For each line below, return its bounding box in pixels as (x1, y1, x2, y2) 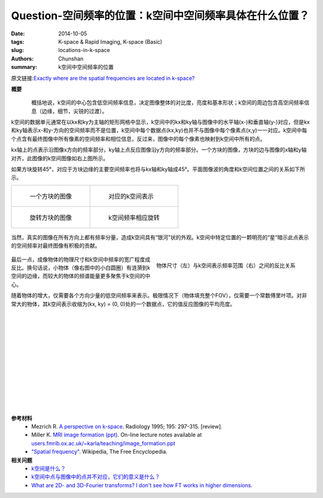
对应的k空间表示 (108, 192, 154, 200)
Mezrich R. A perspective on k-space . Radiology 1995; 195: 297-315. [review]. (31, 423, 223, 430)
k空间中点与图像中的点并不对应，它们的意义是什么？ (31, 473, 160, 481)
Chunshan (58, 55, 84, 62)
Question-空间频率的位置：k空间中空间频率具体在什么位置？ (11, 9, 310, 22)
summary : (11, 64, 38, 71)
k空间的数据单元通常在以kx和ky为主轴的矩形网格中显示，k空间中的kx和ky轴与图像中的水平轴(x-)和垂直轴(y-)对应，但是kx (11, 119, 310, 126)
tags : (11, 38, 25, 45)
